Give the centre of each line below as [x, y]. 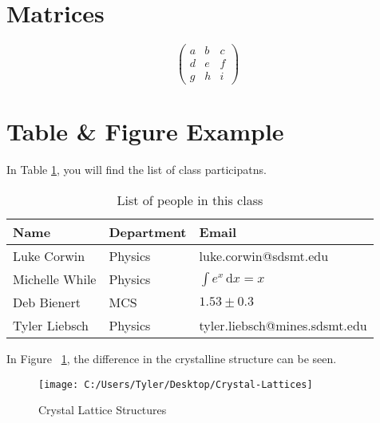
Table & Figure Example [145, 131]
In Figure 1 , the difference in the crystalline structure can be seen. [172, 358]
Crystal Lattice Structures [103, 410]
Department [148, 232]
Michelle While [55, 279]
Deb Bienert [47, 302]
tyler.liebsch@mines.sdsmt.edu [283, 325]
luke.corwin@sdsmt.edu [264, 256]
